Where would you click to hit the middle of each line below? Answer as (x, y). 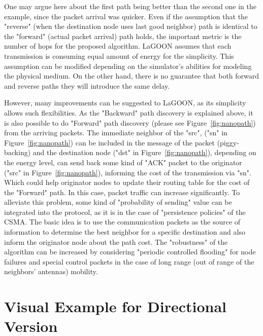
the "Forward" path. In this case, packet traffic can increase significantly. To (122, 192)
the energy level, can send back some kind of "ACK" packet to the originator (123, 162)
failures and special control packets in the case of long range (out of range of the (129, 261)
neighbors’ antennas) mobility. (51, 271)
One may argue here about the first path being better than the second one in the (130, 6)
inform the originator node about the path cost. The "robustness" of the (116, 241)
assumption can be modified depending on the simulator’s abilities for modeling (128, 66)
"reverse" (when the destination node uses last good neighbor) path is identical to (131, 26)
